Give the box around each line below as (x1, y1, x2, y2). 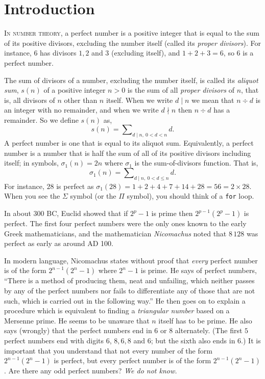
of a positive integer (43, 85, 106, 95)
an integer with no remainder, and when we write (4, 104, 159, 115)
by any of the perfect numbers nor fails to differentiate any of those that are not (4, 285, 255, 296)
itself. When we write (106, 94, 173, 105)
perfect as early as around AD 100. (4, 238, 113, 249)
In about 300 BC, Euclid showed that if (4, 208, 128, 219)
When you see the (4, 191, 60, 201)
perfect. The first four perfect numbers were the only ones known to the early (4, 218, 247, 229)
